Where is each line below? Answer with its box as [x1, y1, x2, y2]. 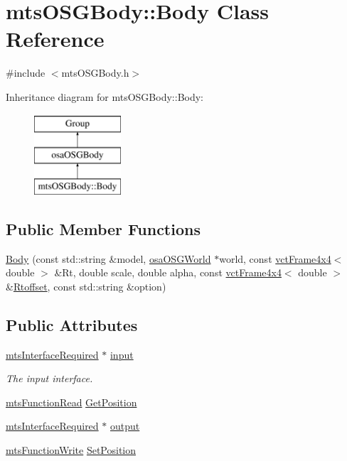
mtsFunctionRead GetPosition [6, 394, 137, 409]
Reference [6, 24, 105, 53]
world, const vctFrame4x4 [219, 251, 331, 266]
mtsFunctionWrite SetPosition [6, 443, 137, 457]
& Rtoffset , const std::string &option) [6, 278, 166, 293]
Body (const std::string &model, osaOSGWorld [6, 251, 211, 266]
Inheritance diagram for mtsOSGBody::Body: [6, 89, 203, 104]
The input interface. [6, 371, 93, 386]
